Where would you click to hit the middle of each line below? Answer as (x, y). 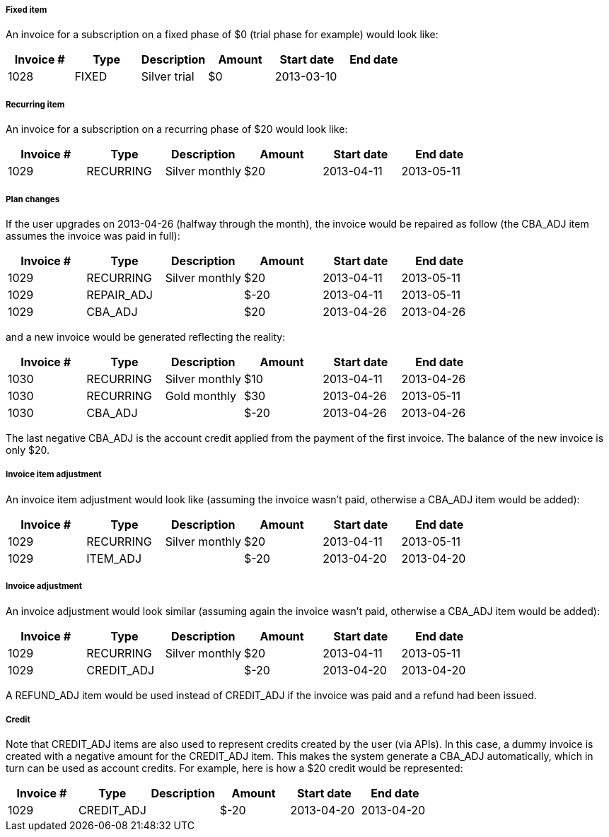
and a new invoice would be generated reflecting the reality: (146, 336)
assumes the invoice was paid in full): (93, 235)
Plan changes (33, 199)
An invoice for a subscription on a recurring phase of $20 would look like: (177, 129)
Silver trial (168, 77)
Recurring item (35, 104)
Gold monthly (201, 396)
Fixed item (27, 10)
